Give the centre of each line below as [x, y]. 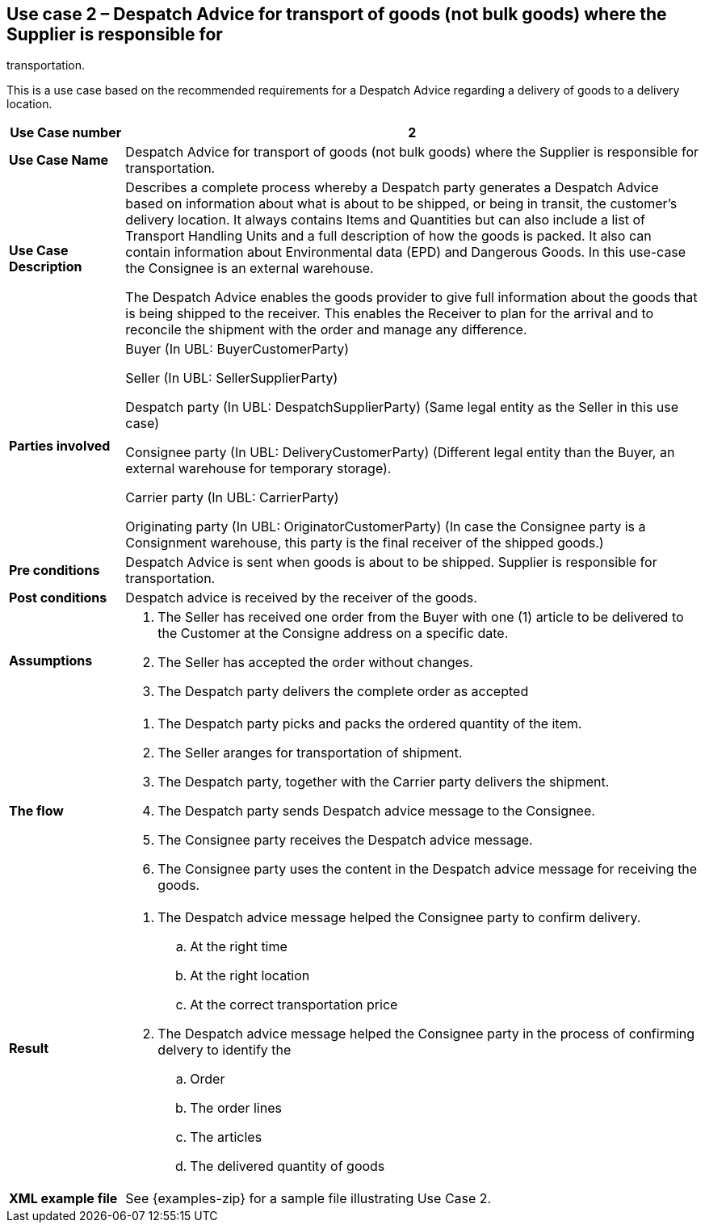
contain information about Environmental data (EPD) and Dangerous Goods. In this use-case [406, 252]
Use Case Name [59, 160]
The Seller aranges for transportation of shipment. [310, 753]
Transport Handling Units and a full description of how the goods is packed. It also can [388, 236]
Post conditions [58, 598]
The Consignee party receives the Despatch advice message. [345, 840]
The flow [36, 811]
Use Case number [66, 133]
